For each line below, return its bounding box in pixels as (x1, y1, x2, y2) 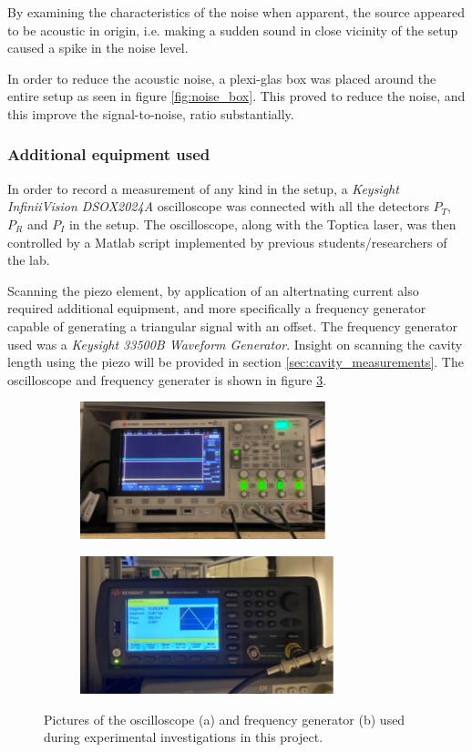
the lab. (7, 250, 50, 269)
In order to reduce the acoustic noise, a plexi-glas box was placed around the (7, 68, 436, 87)
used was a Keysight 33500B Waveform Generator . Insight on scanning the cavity (7, 334, 463, 353)
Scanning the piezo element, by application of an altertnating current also (7, 280, 419, 300)
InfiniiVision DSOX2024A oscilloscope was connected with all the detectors (7, 197, 429, 216)
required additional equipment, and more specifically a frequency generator (7, 299, 426, 318)
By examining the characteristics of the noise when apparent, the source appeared (7, 3, 465, 21)
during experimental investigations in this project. (44, 727, 323, 747)
